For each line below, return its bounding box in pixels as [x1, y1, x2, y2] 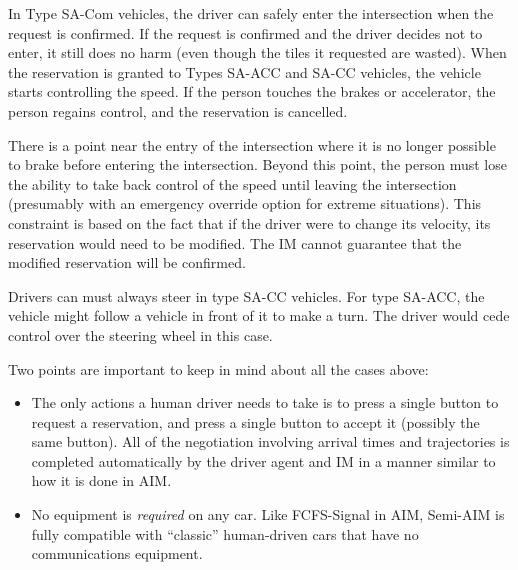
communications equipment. [31, 543, 203, 564]
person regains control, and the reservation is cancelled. [8, 100, 348, 121]
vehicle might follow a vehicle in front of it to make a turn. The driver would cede [8, 305, 510, 326]
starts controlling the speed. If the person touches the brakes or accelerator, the [8, 81, 496, 102]
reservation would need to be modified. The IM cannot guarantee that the [8, 232, 462, 253]
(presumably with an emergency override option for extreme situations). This [8, 193, 482, 214]
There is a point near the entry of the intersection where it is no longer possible [8, 134, 496, 155]
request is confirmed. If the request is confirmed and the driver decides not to [8, 22, 483, 43]
